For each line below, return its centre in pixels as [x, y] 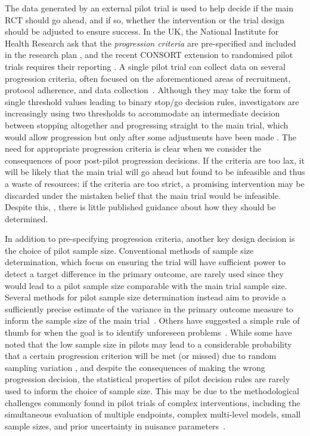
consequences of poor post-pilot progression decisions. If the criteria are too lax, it [155, 160]
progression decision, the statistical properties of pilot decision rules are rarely [148, 379]
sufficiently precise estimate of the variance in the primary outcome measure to [149, 308]
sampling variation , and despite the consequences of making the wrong [135, 367]
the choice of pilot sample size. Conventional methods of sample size [129, 250]
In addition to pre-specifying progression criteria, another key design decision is [150, 239]
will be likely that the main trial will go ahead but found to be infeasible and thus [155, 172]
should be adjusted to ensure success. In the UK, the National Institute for [142, 31]
